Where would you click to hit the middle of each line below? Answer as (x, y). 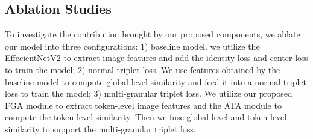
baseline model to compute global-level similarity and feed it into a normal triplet (156, 81)
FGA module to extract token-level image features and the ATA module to (143, 105)
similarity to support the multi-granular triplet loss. (100, 128)
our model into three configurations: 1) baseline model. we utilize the (132, 46)
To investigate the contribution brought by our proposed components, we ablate (153, 34)
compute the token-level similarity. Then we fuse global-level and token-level (146, 117)
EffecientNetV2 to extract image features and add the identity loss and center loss (157, 58)
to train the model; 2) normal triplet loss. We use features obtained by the (143, 69)
